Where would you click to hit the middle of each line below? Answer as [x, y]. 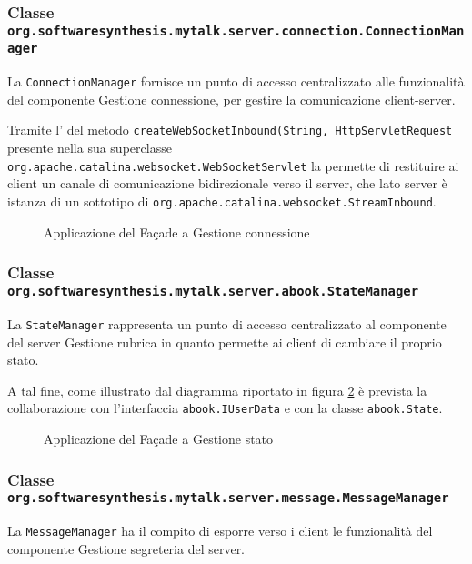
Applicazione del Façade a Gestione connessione [177, 232]
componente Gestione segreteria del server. [126, 548]
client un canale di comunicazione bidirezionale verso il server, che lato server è [227, 183]
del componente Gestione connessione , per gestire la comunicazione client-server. [231, 99]
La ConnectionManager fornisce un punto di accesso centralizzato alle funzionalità [236, 81]
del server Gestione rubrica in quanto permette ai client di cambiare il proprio [225, 342]
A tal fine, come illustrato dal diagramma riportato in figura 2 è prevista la [217, 390]
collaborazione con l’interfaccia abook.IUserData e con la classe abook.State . [225, 408]
